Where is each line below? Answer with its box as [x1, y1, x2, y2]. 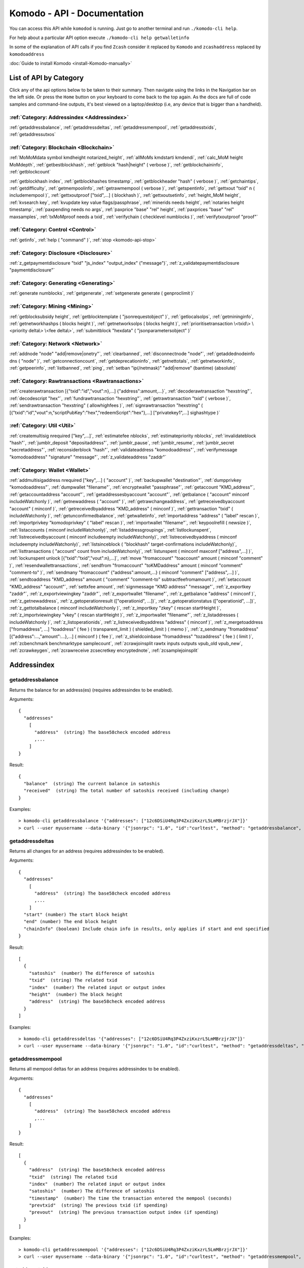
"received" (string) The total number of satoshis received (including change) [23, 788, 230, 794]
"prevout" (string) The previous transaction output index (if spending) [28, 1210, 219, 1215]
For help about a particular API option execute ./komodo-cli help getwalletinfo [9, 34, 189, 41]
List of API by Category [9, 74, 84, 82]
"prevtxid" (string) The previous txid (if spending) [28, 1203, 168, 1208]
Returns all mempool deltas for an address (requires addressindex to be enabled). [9, 1066, 180, 1072]
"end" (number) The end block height [23, 919, 118, 925]
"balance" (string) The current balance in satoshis [23, 781, 160, 786]
